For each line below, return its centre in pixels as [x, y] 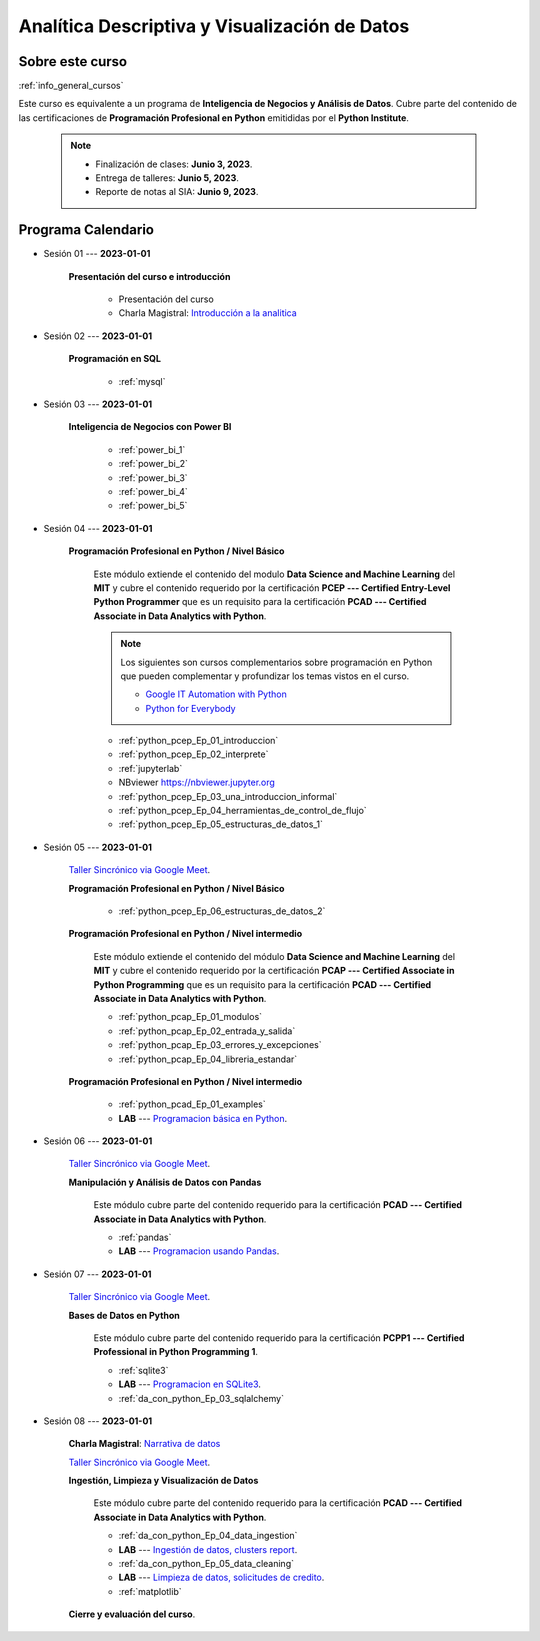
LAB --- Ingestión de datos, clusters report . [208, 1549]
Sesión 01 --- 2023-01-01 [97, 254]
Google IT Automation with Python [216, 694]
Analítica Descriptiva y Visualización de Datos [214, 26]
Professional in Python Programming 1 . [176, 1352]
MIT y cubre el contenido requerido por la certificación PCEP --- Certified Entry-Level [272, 587]
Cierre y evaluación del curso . [132, 1614]
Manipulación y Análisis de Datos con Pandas [165, 1182]
